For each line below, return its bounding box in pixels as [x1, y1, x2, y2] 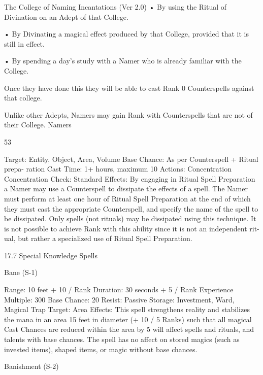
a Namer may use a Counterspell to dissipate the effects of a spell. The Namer [4, 183, 248, 194]
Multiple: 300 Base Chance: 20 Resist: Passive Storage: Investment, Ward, [4, 294, 235, 304]
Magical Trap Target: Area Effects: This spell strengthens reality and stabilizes [4, 304, 250, 315]
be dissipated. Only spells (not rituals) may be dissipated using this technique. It [4, 213, 256, 224]
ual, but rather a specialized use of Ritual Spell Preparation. [4, 233, 192, 244]
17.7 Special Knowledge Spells [4, 250, 98, 260]
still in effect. [4, 38, 45, 49]
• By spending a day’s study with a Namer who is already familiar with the [4, 55, 242, 66]
